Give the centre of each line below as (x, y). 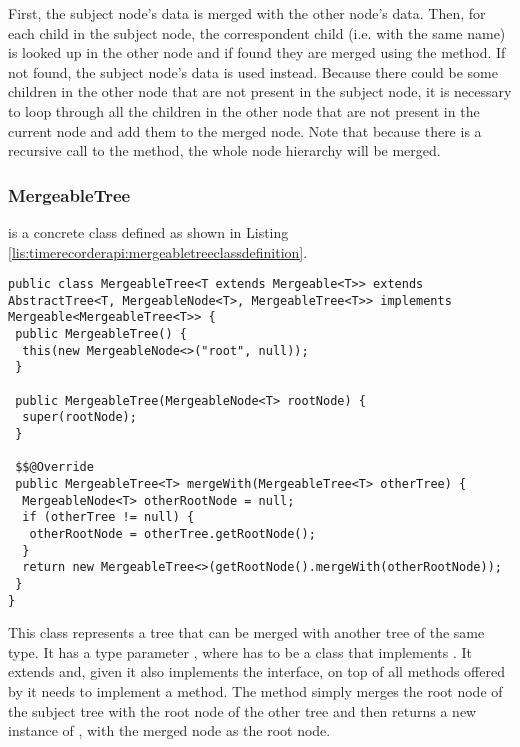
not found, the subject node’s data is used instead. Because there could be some (253, 71)
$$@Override (54, 467)
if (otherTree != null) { (108, 517)
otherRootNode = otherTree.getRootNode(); (172, 534)
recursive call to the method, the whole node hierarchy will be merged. (224, 150)
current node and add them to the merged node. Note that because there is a (245, 130)
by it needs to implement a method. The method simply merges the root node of (255, 691)
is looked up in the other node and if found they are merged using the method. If (257, 52)
